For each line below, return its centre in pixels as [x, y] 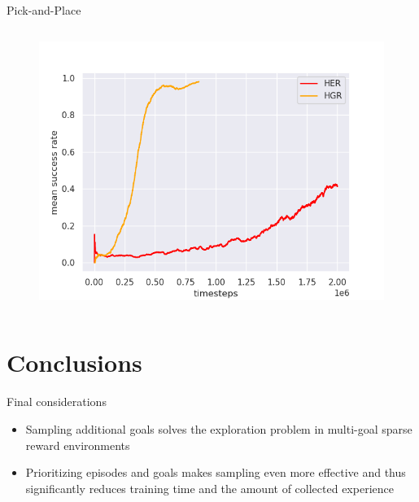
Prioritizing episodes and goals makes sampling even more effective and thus [216, 472]
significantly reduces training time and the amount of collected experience [209, 488]
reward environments [78, 445]
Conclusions [74, 362]
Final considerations [57, 402]
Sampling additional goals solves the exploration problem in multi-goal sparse [219, 428]
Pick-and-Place [44, 10]
